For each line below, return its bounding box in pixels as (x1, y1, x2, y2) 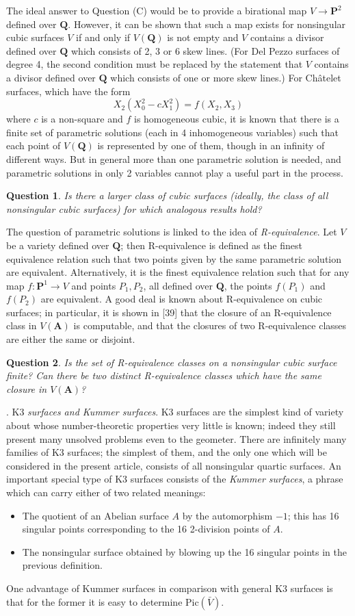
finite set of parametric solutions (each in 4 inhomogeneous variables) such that (6, 125, 339, 139)
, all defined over (143, 278, 213, 292)
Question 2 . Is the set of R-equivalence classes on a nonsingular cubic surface (6, 355, 337, 369)
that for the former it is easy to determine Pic (6, 594, 199, 608)
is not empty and (167, 30, 239, 44)
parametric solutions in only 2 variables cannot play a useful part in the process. (6, 165, 344, 179)
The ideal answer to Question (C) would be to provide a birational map (6, 3, 307, 17)
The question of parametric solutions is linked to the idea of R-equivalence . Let (6, 224, 337, 239)
